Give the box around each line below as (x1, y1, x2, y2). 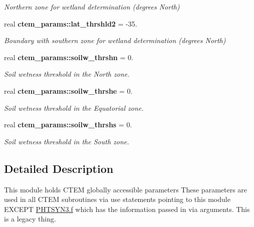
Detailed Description (4, 160, 114, 176)
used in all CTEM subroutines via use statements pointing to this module (4, 194, 230, 204)
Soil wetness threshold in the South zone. (4, 136, 129, 146)
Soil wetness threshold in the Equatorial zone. (4, 102, 144, 113)
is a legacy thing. (4, 213, 56, 224)
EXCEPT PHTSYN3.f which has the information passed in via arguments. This (4, 203, 250, 214)
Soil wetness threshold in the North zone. (4, 69, 130, 79)
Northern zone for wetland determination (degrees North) (4, 2, 180, 12)
